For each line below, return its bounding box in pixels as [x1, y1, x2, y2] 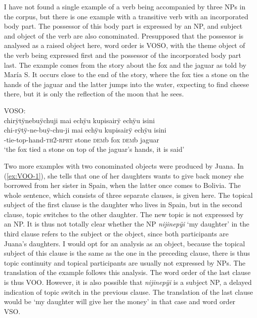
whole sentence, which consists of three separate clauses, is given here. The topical [4, 189, 253, 200]
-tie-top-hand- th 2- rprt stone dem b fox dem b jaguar [4, 134, 160, 144]
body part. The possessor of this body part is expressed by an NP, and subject [4, 21, 243, 31]
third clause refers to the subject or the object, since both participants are [4, 228, 229, 239]
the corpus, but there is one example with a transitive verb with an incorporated [4, 11, 249, 21]
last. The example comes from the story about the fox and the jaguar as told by [4, 59, 247, 70]
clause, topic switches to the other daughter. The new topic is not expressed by [4, 209, 244, 219]
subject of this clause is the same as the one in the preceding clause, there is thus [4, 248, 250, 258]
